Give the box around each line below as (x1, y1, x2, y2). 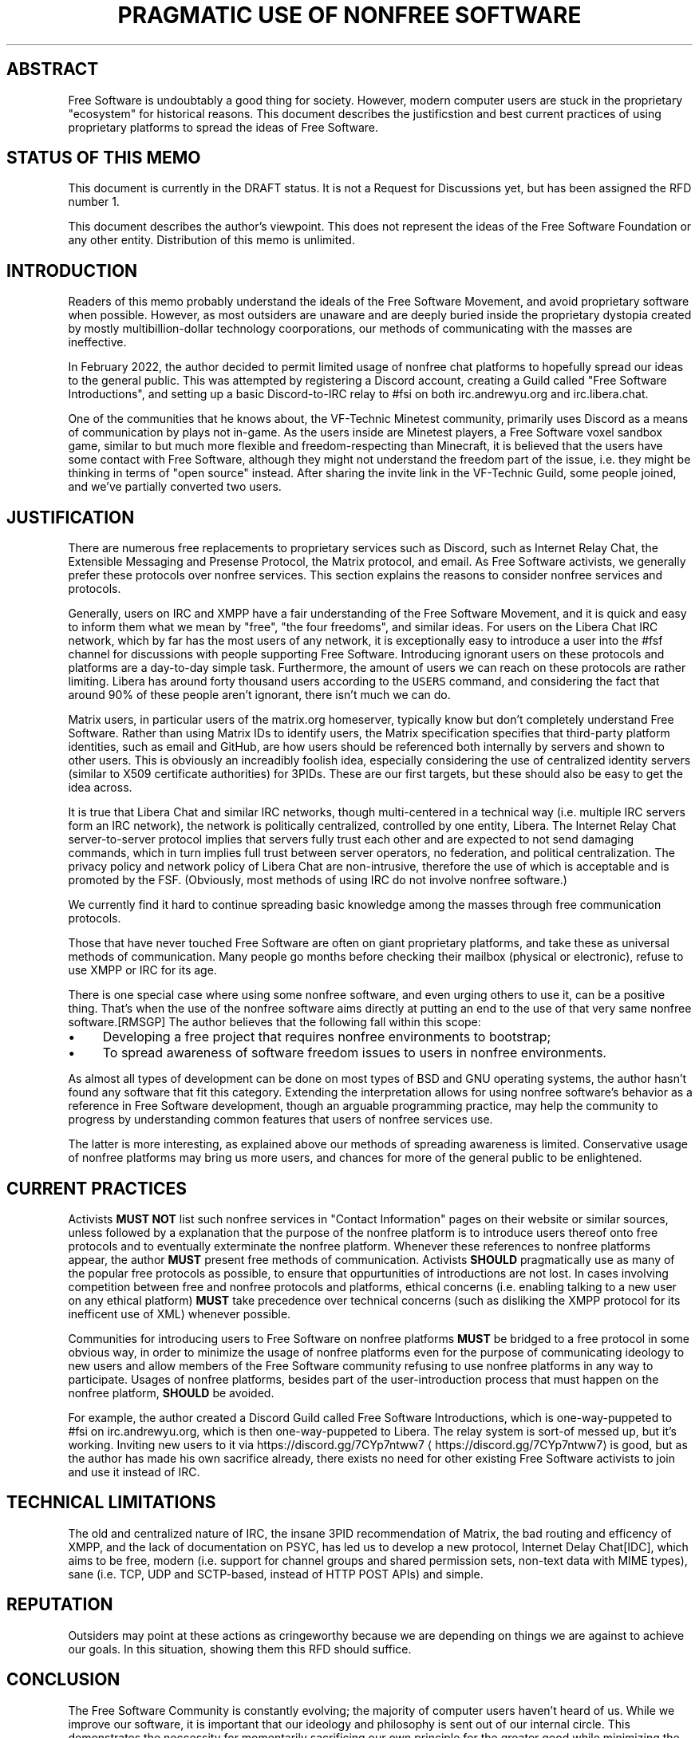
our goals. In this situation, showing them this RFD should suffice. (68, 1641, 412, 1656)
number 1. (68, 195, 120, 209)
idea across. (68, 780, 132, 795)
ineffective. (68, 335, 127, 350)
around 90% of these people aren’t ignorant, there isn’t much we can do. (68, 688, 451, 702)
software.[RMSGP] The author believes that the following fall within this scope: (68, 1015, 481, 1029)
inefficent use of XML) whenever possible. (68, 1306, 291, 1321)
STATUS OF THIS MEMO (6, 148, 201, 168)
